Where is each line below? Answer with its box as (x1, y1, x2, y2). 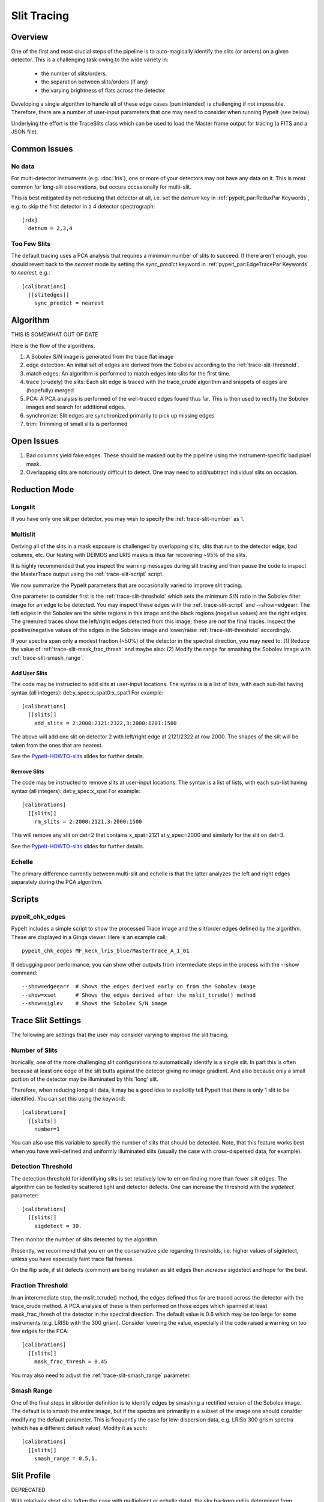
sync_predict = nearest (34, 300, 104, 306)
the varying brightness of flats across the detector (41, 87, 166, 94)
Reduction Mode (11, 484, 74, 494)
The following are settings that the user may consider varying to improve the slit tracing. (11, 1031, 229, 1039)
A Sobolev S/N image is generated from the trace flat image (26, 353, 174, 360)
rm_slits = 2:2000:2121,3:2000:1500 (34, 818, 142, 825)
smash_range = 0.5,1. (34, 1455, 98, 1462)
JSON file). (11, 128, 38, 135)
